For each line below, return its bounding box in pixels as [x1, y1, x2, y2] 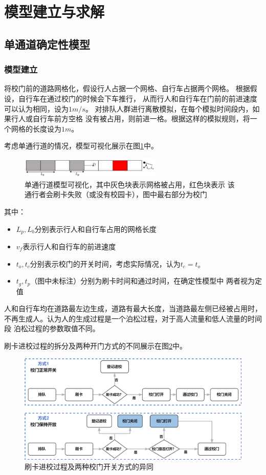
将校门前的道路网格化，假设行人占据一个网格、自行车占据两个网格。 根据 [4, 83, 250, 94]
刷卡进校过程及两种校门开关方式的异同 [25, 461, 153, 472]
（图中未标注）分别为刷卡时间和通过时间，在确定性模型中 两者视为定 [30, 275, 262, 286]
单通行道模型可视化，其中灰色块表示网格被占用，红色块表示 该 [25, 179, 235, 189]
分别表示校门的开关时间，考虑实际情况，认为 [30, 258, 181, 269]
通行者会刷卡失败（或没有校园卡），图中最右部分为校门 [25, 189, 207, 200]
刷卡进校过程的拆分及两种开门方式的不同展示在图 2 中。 [4, 340, 187, 351]
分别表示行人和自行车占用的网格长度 [34, 223, 157, 234]
